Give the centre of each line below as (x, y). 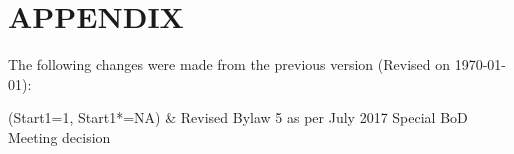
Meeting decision (59, 136)
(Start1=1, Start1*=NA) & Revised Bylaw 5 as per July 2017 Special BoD (238, 117)
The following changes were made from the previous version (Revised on (229, 64)
